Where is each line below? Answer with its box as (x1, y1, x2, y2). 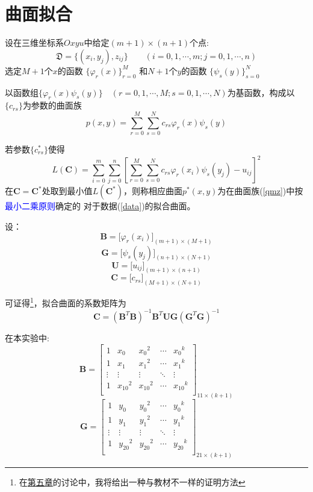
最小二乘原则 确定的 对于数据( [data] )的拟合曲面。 (5, 200, 196, 212)
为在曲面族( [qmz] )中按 (217, 184, 303, 197)
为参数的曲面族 (22, 99, 82, 112)
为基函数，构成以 (227, 86, 295, 98)
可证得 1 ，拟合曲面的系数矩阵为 (5, 295, 126, 309)
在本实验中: (5, 331, 49, 344)
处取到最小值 (42, 184, 93, 197)
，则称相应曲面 (123, 184, 182, 197)
